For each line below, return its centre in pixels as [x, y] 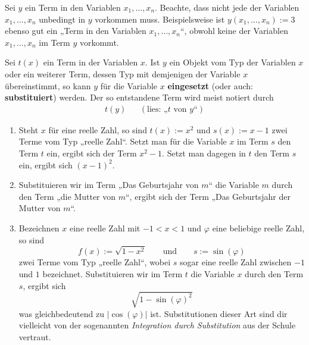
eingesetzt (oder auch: [210, 85]
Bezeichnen [39, 228]
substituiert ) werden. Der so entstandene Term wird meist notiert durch [139, 97]
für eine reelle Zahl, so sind [98, 129]
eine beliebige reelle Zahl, [258, 228]
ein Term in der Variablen [90, 62]
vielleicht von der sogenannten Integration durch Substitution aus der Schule [157, 325]
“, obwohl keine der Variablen [234, 31]
